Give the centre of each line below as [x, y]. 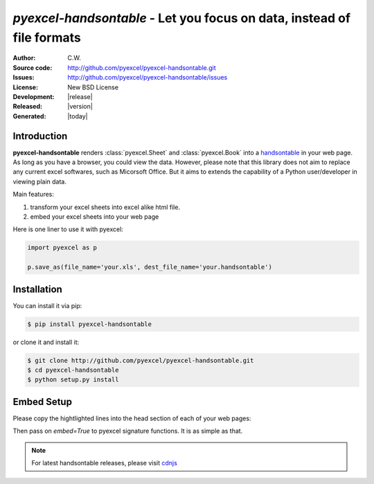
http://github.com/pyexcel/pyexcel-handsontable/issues [148, 78]
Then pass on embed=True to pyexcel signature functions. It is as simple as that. [128, 431]
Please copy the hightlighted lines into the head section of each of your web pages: [132, 418]
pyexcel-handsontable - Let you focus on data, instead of [182, 18]
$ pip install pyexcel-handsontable [90, 324]
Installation [37, 289]
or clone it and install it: [46, 342]
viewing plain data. [40, 181]
